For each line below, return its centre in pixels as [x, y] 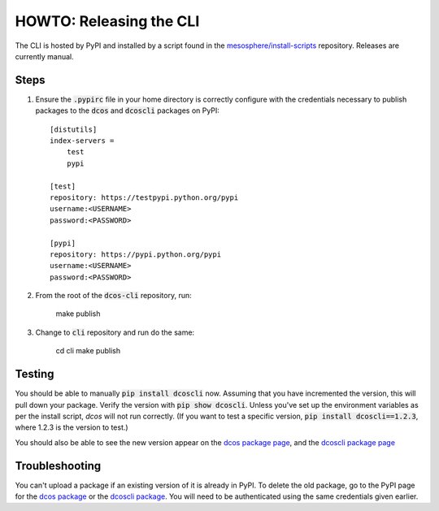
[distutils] [74, 129]
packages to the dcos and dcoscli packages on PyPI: [127, 110]
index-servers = [82, 141]
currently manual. [45, 56]
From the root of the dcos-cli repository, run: [113, 296]
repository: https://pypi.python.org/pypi [136, 254]
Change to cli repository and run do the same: [115, 332]
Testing [35, 374]
